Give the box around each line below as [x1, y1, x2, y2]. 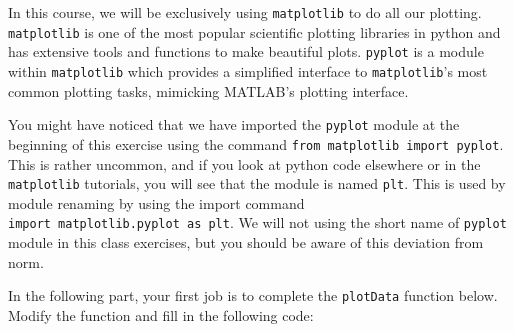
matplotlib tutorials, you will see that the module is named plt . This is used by [8, 173, 506, 194]
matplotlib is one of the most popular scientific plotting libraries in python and [8, 21, 501, 42]
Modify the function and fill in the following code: [8, 304, 314, 325]
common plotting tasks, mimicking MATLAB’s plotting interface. [8, 80, 409, 101]
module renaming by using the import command [8, 192, 305, 213]
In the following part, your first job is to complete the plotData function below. [8, 285, 498, 306]
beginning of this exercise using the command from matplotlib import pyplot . [8, 133, 504, 154]
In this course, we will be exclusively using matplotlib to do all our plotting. [8, 2, 482, 22]
